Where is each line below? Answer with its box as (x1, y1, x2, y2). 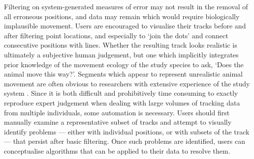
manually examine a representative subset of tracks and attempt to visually (4, 117, 232, 127)
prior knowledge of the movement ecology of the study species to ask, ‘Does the (4, 59, 244, 69)
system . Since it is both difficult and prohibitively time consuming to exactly (4, 88, 238, 98)
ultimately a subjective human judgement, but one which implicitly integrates (4, 49, 239, 59)
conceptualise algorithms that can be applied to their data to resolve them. (4, 145, 230, 156)
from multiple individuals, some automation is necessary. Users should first (4, 107, 230, 117)
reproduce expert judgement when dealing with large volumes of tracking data (4, 97, 240, 107)
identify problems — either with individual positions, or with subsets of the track (4, 126, 250, 136)
